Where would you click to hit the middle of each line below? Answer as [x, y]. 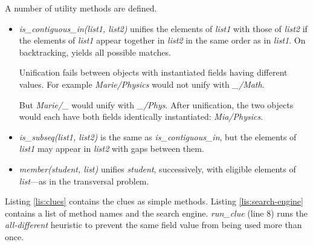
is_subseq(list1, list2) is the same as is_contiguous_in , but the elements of [158, 136]
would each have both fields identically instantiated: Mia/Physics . [141, 116]
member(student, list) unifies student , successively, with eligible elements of [157, 168]
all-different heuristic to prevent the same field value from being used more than [153, 225]
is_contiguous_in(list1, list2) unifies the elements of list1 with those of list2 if [163, 28]
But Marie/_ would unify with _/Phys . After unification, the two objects [156, 104]
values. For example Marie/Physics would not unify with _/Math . [142, 84]
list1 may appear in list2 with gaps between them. [111, 149]
